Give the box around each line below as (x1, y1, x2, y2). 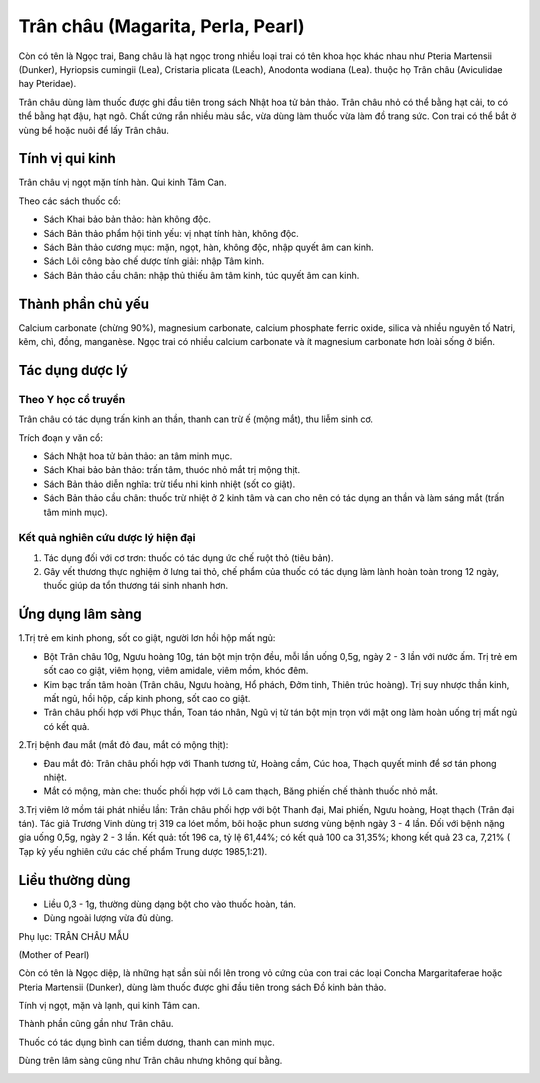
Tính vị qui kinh (18, 150, 117, 167)
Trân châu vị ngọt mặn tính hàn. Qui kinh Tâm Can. (18, 176, 227, 189)
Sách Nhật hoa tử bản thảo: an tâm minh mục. (43, 450, 233, 462)
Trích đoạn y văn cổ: (18, 431, 104, 444)
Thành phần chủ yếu (18, 295, 150, 312)
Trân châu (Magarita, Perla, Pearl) (18, 15, 305, 37)
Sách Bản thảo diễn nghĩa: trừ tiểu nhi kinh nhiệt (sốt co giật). (43, 478, 296, 490)
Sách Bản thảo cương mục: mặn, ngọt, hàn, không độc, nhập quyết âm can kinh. (43, 241, 374, 253)
